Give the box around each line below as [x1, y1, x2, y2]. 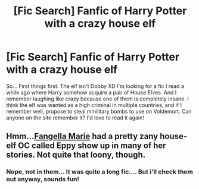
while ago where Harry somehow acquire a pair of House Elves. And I [6, 89, 177, 96]
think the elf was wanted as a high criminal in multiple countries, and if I [6, 101, 182, 108]
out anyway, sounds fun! [6, 175, 79, 184]
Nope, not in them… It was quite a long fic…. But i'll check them [6, 168, 194, 176]
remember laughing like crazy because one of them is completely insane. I [6, 95, 189, 102]
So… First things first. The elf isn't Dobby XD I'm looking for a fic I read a [6, 82, 185, 90]
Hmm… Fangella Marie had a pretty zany [6, 131, 158, 141]
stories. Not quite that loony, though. [6, 150, 146, 160]
